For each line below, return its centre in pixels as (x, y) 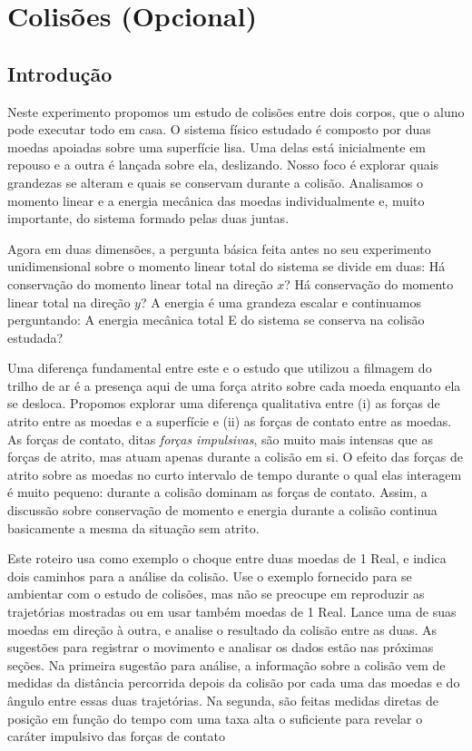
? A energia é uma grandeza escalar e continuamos (280, 302)
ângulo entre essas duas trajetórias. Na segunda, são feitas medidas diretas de (223, 700)
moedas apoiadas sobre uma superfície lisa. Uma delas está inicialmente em (217, 146)
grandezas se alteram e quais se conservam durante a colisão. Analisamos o (216, 182)
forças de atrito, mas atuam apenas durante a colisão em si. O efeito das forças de (235, 457)
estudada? (35, 337)
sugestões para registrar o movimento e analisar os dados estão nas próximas (221, 647)
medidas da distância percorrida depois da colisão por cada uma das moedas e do (234, 683)
